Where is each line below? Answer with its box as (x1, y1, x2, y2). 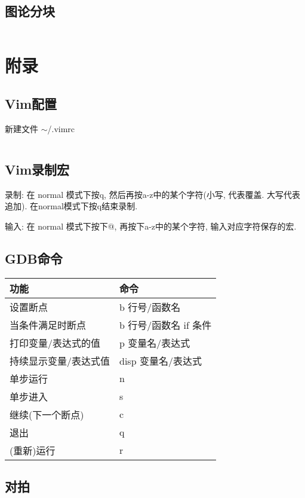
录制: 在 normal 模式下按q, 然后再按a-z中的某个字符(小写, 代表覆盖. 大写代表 (5, 188, 301, 200)
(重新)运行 (10, 443, 56, 457)
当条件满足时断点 (10, 317, 87, 332)
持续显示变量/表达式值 (10, 353, 110, 368)
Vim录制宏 (5, 160, 70, 178)
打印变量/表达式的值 (10, 335, 101, 350)
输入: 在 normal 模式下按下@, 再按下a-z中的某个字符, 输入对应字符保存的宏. (5, 219, 297, 232)
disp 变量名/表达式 (119, 353, 202, 368)
